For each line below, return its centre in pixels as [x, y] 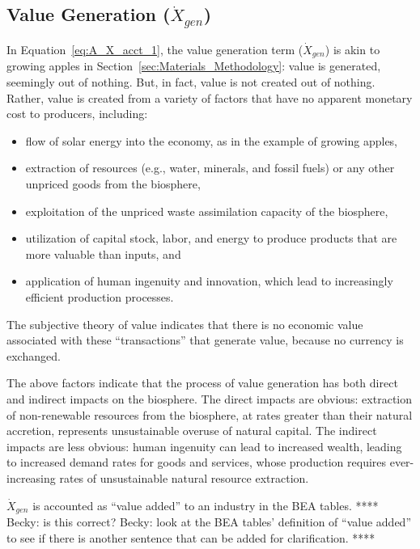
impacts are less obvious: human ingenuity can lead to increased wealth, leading [204, 446]
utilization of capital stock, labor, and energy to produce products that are [211, 238]
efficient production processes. [100, 296]
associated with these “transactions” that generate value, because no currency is [205, 340]
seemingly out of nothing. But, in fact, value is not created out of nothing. [191, 82]
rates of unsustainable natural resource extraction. [184, 477]
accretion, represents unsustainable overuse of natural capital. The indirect [192, 431]
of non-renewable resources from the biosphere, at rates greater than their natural [210, 414]
